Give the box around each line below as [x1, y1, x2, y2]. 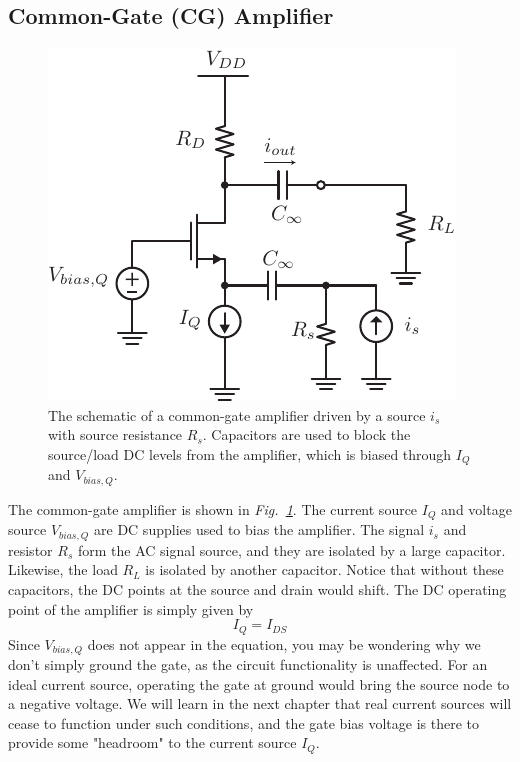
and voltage [441, 498, 512, 519]
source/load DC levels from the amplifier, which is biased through [48, 443, 452, 464]
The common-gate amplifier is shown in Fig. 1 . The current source [8, 498, 418, 519]
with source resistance [48, 424, 183, 445]
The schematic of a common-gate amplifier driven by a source [48, 404, 426, 425]
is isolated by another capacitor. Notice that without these [145, 559, 504, 580]
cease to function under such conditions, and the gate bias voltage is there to [8, 712, 480, 733]
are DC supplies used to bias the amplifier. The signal [94, 519, 425, 540]
